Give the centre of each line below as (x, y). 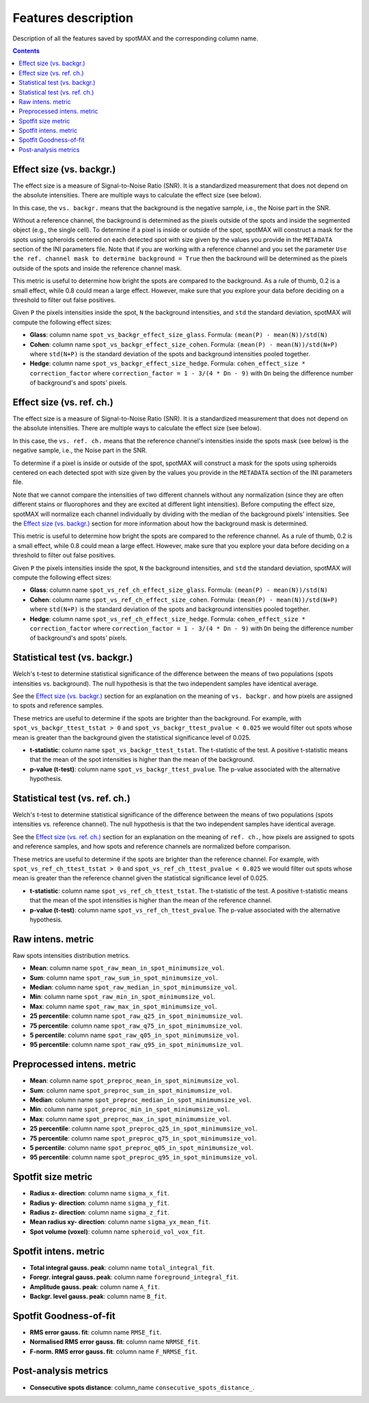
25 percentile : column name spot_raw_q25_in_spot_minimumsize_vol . (136, 1016)
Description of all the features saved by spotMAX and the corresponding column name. (136, 38)
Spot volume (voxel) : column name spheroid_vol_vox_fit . (117, 1231)
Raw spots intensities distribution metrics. (71, 955)
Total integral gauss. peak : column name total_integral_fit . (122, 1267)
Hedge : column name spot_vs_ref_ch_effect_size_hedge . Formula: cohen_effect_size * (168, 619)
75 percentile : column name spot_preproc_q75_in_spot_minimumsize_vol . (143, 1138)
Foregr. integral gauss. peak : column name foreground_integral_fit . (134, 1277)
